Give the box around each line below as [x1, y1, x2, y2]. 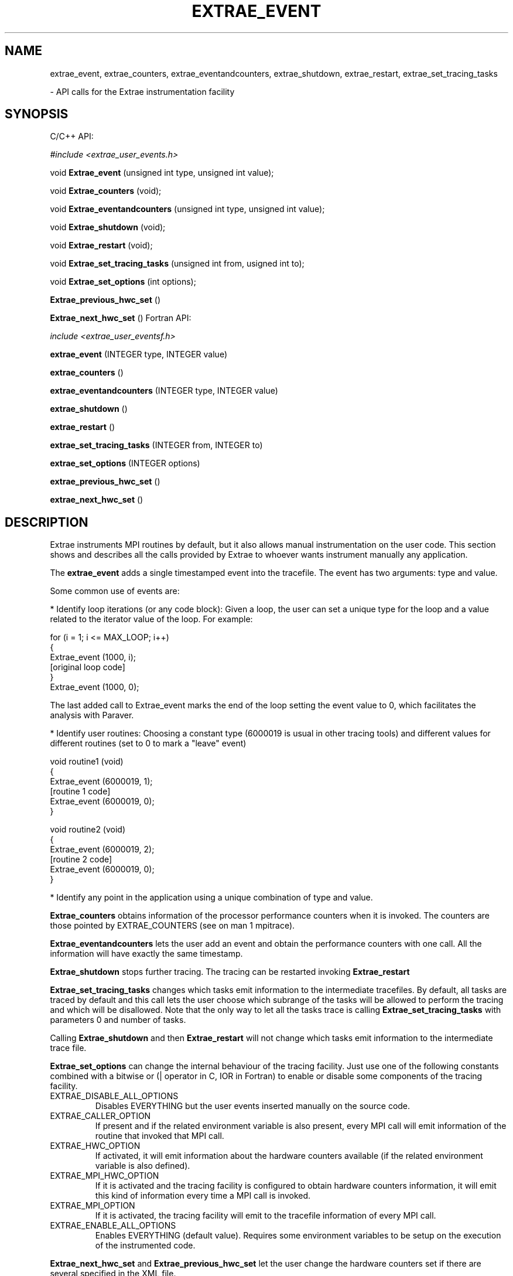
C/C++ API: [50, 131, 94, 142]
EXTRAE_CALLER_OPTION [50, 1111, 151, 1121]
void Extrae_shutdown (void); [50, 222, 166, 233]
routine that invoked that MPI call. [95, 1131, 224, 1141]
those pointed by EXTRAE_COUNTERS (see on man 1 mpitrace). [50, 920, 295, 931]
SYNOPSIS [5, 107, 69, 122]
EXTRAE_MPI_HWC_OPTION [50, 1171, 159, 1181]
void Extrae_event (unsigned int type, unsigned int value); [50, 168, 274, 178]
